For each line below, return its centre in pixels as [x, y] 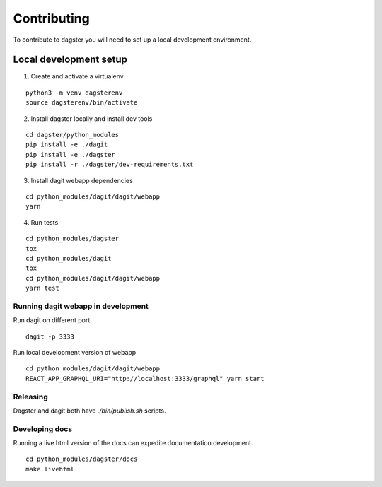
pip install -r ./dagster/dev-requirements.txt [110, 165]
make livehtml [50, 469]
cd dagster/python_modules [73, 135]
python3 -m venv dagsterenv [74, 93]
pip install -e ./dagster [71, 154]
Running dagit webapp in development [81, 306]
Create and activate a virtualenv [77, 76]
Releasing [31, 397]
